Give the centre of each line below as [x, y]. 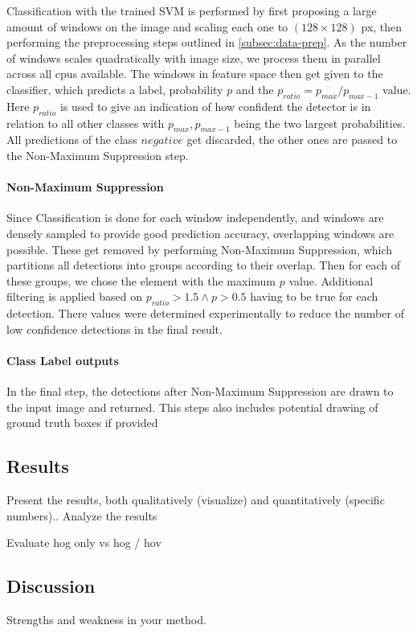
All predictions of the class [72, 140]
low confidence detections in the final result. [114, 329]
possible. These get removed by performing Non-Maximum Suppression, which [200, 249]
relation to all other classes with [86, 123]
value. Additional [331, 280]
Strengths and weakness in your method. [106, 620]
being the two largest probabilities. [320, 123]
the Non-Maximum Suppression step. [98, 155]
